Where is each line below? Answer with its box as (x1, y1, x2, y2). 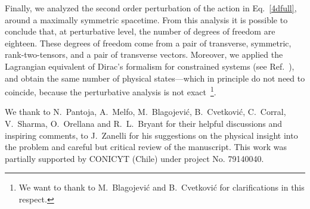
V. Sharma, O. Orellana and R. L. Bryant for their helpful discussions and (5, 117, 283, 129)
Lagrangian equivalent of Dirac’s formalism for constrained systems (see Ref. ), (5, 60, 294, 72)
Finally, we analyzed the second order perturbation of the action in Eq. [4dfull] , (5, 2, 297, 14)
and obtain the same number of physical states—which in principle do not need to (5, 71, 305, 84)
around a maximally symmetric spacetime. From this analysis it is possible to (5, 13, 288, 26)
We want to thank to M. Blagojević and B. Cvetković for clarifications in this (18, 181, 305, 194)
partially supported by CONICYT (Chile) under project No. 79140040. (5, 152, 264, 164)
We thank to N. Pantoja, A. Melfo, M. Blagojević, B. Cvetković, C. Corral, (5, 105, 286, 118)
